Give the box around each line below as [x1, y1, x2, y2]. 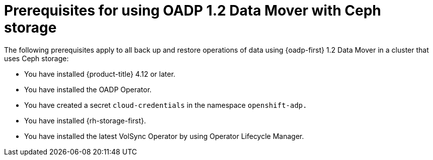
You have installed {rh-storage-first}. [24, 116, 146, 125]
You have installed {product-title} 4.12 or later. [24, 69, 176, 78]
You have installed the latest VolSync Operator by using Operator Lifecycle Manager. [24, 131, 304, 140]
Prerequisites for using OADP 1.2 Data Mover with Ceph [4, 2, 381, 19]
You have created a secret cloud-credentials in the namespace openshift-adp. [24, 100, 307, 109]
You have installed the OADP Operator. [24, 85, 152, 94]
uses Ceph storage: [4, 54, 69, 63]
